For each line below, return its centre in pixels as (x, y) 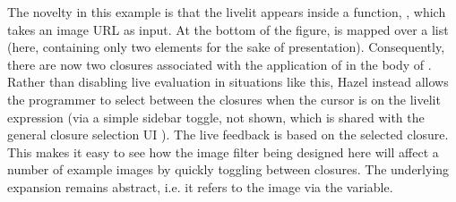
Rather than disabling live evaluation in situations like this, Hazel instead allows (228, 82)
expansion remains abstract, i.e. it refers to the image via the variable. (200, 186)
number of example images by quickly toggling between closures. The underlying (228, 169)
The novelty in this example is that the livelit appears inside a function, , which (227, 12)
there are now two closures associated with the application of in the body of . (219, 64)
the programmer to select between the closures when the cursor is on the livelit (224, 99)
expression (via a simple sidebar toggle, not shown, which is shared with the (216, 117)
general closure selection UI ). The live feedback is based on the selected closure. (228, 135)
